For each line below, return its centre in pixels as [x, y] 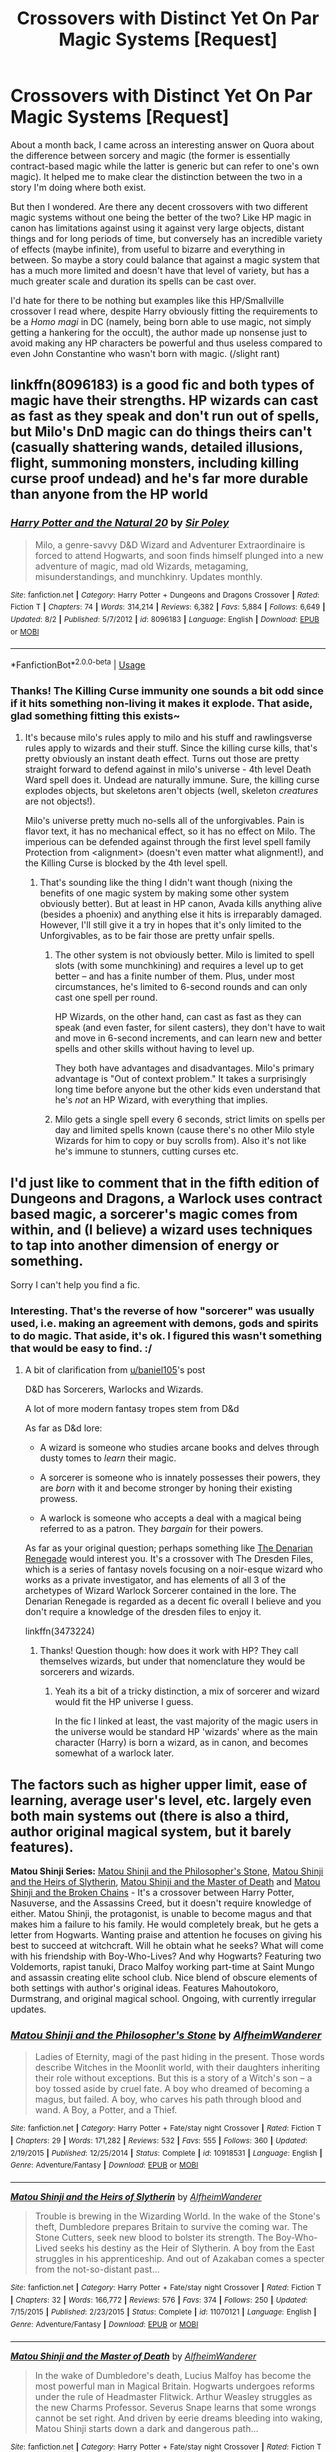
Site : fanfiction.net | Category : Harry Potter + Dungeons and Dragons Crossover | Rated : [165, 595]
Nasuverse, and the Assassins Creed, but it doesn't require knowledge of [161, 1903]
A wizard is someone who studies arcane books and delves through [179, 1448]
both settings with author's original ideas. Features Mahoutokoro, [144, 1988]
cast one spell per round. [106, 998]
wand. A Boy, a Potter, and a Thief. [106, 2110]
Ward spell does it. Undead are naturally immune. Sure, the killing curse [172, 780]
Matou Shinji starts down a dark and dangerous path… [146, 2428]
